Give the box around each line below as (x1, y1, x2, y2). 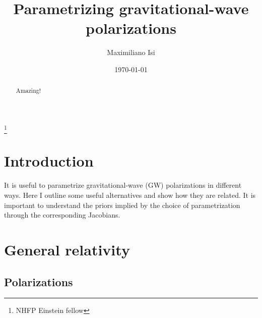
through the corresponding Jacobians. (4, 209, 120, 220)
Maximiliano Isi (107, 47, 155, 58)
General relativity (4, 239, 130, 259)
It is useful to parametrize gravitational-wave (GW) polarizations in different (4, 180, 242, 190)
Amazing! (16, 86, 41, 95)
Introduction (4, 150, 94, 171)
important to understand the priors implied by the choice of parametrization (4, 199, 240, 210)
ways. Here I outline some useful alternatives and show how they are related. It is (4, 190, 256, 200)
